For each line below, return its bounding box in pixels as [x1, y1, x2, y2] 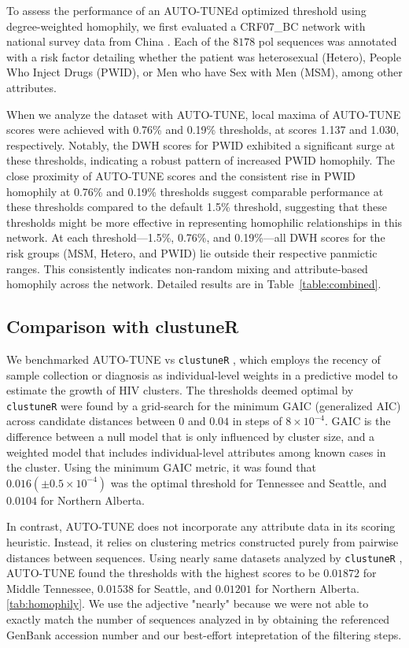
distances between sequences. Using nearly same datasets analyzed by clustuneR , [6, 549, 403, 565]
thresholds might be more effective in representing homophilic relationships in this [6, 213, 403, 230]
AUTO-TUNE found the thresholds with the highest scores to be [6, 565, 320, 581]
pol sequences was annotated [258, 33, 397, 50]
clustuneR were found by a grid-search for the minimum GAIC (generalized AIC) [6, 397, 401, 413]
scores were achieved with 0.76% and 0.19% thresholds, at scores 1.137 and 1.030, [6, 121, 400, 138]
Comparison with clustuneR [6, 314, 239, 339]
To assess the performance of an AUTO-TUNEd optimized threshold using [6, 2, 367, 18]
